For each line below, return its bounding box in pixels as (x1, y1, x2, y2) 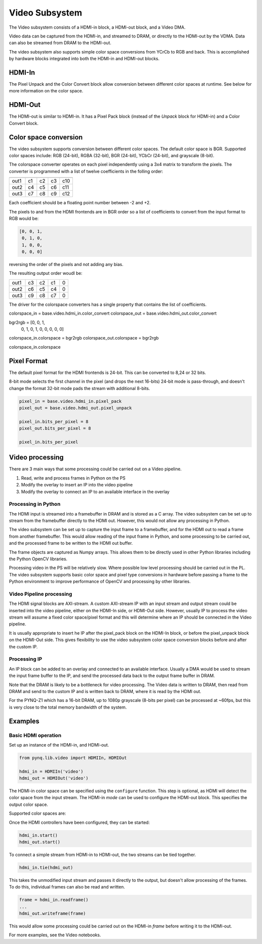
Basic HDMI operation (9, 732, 62, 739)
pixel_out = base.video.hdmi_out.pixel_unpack (19, 405, 132, 410)
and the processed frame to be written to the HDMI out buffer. (9, 540, 133, 546)
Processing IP (9, 656, 42, 662)
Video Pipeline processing (9, 590, 72, 597)
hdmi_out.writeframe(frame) (19, 911, 86, 916)
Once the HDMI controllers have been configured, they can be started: (9, 819, 150, 825)
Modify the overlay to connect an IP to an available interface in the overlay (21, 489, 170, 495)
